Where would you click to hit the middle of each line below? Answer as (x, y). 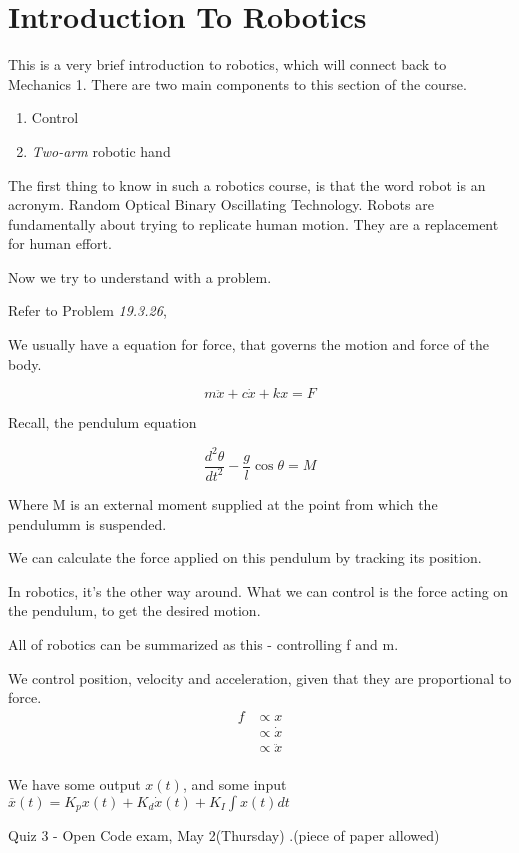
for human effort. (60, 243)
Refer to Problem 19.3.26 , (87, 310)
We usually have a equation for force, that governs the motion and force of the (248, 344)
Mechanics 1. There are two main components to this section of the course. (237, 83)
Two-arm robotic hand (101, 150)
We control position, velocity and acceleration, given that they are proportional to (260, 677)
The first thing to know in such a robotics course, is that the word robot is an (247, 184)
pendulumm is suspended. (87, 523)
